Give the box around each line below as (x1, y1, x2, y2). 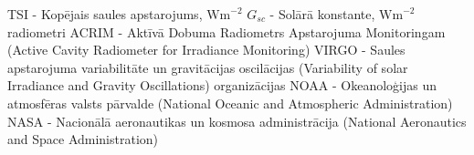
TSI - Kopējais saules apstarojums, (7, 5, 203, 23)
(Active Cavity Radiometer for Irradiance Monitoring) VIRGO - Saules (7, 40, 406, 59)
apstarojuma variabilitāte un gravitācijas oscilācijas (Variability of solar (7, 57, 408, 77)
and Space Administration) (7, 129, 159, 149)
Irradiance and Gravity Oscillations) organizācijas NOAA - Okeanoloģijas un (7, 76, 437, 95)
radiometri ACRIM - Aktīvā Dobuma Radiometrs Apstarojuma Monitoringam (7, 22, 446, 41)
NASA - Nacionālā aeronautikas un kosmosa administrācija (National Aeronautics (7, 111, 467, 130)
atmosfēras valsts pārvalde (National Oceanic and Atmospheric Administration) (7, 93, 453, 112)
